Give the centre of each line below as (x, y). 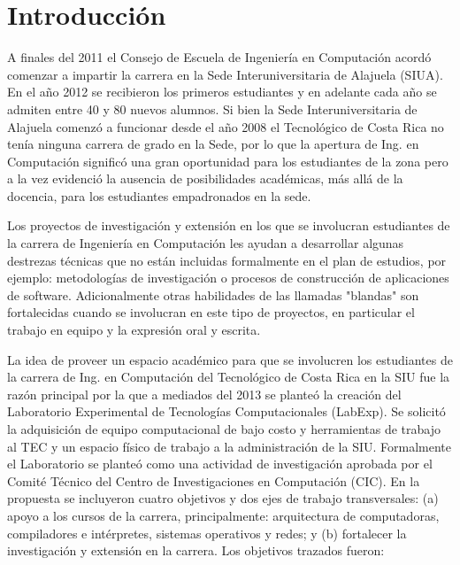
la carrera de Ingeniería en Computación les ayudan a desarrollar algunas (206, 243)
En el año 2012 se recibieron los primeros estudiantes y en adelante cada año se (222, 92)
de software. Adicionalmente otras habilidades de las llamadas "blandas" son (213, 294)
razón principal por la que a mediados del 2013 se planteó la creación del (204, 394)
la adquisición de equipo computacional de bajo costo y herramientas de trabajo (224, 429)
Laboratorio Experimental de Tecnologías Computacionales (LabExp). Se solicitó (226, 411)
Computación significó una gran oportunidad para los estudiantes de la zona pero (228, 161)
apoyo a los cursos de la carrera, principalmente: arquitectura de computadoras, (223, 515)
